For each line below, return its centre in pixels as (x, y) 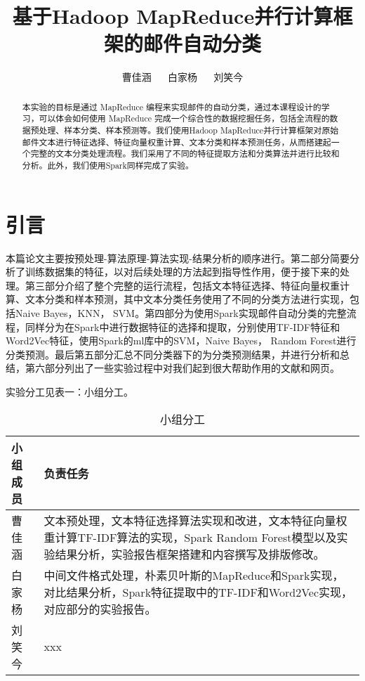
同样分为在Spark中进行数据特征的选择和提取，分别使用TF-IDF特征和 (182, 326)
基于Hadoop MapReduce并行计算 (173, 16)
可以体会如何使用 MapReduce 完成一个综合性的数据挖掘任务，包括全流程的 (184, 118)
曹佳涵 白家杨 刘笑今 (182, 77)
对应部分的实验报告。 (100, 609)
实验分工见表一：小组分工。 (69, 391)
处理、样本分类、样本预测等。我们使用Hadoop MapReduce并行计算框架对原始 (189, 130)
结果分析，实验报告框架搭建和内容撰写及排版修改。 (190, 554)
